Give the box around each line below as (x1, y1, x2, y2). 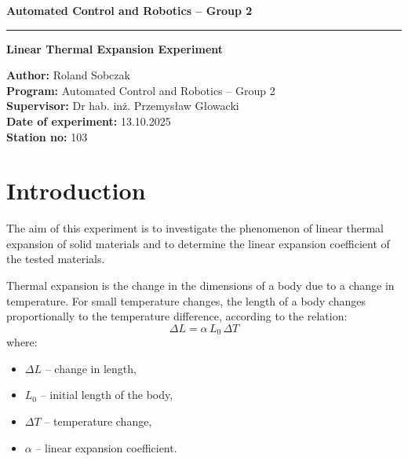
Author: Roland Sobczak (6, 67, 130, 83)
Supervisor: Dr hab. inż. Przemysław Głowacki (6, 97, 239, 114)
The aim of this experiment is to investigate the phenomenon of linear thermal (6, 220, 384, 236)
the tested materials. (6, 251, 105, 267)
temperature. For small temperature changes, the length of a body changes (6, 292, 366, 309)
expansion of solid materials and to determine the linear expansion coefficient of (6, 235, 390, 251)
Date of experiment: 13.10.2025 (6, 112, 171, 129)
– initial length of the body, (40, 386, 173, 403)
